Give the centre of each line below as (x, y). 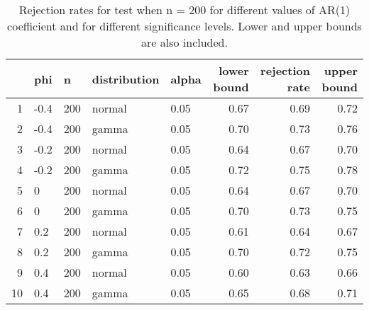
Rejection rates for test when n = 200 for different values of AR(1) (184, 10)
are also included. (184, 42)
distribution (126, 79)
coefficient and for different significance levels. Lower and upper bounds (184, 26)
